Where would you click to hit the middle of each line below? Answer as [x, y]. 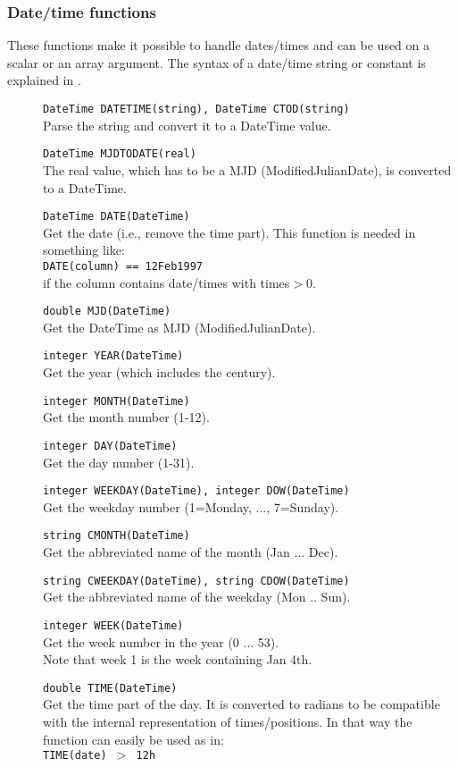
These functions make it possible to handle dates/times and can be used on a [219, 45]
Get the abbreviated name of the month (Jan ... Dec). [191, 552]
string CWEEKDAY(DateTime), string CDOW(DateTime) [196, 581]
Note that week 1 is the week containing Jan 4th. [178, 659]
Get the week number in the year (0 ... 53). [161, 641]
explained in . [44, 80]
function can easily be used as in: [133, 739]
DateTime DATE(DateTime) [117, 217]
